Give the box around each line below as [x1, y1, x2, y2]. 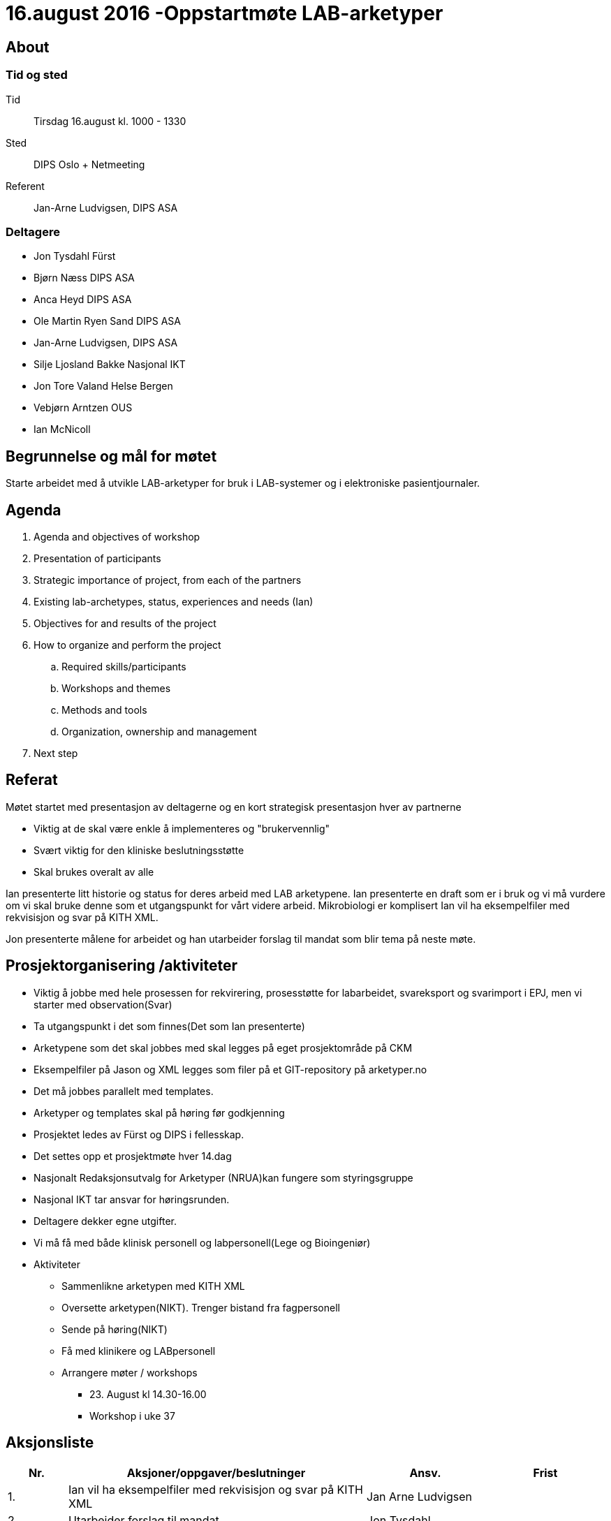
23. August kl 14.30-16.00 [89, 1388, 207, 1400]
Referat [6, 771, 58, 789]
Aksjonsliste [6, 1434, 94, 1452]
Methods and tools [61, 703, 147, 716]
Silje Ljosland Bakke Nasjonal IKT [34, 358, 186, 371]
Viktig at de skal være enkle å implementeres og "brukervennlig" [34, 822, 330, 835]
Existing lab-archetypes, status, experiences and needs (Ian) [34, 595, 314, 608]
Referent [6, 179, 45, 192]
